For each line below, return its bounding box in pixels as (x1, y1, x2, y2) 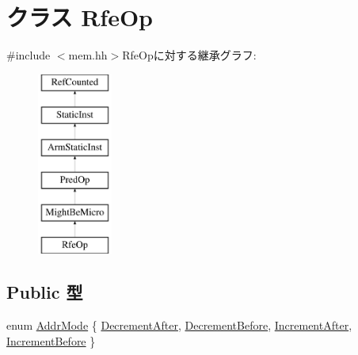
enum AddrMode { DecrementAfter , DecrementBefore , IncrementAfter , (6, 317, 352, 334)
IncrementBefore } (6, 332, 96, 349)
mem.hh (68, 47, 108, 63)
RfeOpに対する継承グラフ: (122, 47, 257, 63)
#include (6, 47, 51, 63)
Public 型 (6, 280, 83, 304)
